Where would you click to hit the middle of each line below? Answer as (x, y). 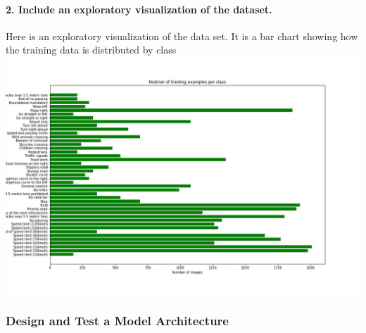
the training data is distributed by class (91, 50)
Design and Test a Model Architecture (117, 321)
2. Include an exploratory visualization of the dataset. (139, 9)
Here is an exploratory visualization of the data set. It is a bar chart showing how (182, 36)
